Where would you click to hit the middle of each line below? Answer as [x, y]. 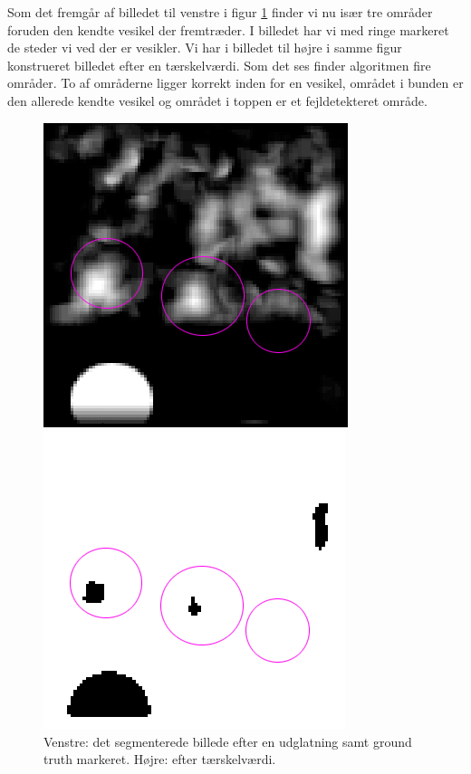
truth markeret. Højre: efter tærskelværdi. [160, 759]
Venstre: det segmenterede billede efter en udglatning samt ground [228, 741]
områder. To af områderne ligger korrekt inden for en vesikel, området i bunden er [235, 83]
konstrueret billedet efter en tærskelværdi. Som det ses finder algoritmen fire [219, 65]
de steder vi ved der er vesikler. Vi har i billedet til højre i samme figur [205, 48]
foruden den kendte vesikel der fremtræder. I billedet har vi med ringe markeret [228, 29]
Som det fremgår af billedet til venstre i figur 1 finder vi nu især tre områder [220, 12]
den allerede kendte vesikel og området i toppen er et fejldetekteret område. [217, 100]
